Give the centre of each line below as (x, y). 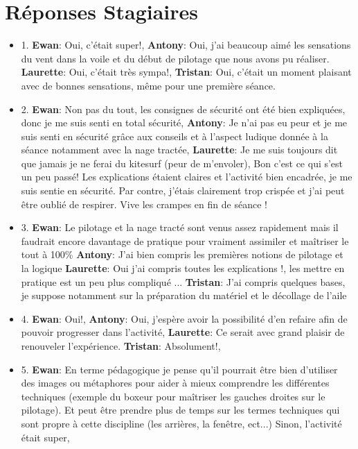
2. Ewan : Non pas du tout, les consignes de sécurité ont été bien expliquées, (183, 109)
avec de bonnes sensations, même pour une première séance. (148, 85)
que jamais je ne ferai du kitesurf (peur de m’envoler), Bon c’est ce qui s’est (182, 163)
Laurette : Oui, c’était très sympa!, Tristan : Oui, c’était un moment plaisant (186, 72)
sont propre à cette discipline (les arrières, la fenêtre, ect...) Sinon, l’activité (181, 423)
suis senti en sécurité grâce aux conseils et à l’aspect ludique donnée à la (174, 136)
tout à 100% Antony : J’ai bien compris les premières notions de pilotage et (182, 254)
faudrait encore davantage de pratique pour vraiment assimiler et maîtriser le (185, 240)
